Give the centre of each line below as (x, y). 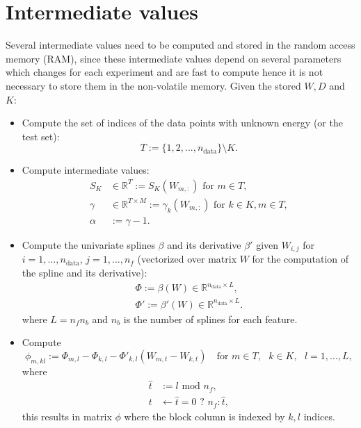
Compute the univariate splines (88, 244)
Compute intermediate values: (86, 170)
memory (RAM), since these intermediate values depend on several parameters (174, 58)
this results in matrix (67, 416)
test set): (41, 136)
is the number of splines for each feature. (210, 319)
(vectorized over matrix (187, 259)
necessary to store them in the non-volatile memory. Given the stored (153, 85)
